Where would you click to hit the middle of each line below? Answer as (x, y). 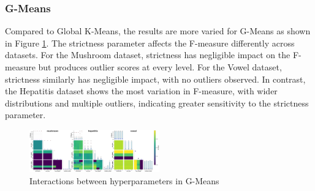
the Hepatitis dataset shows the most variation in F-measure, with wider (141, 91)
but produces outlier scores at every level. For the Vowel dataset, (160, 67)
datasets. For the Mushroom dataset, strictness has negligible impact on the (148, 55)
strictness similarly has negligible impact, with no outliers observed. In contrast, (155, 79)
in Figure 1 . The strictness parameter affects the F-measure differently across (150, 43)
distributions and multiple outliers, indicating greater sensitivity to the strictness (157, 103)
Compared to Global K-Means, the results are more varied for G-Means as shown (158, 31)
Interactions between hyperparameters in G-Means (124, 180)
